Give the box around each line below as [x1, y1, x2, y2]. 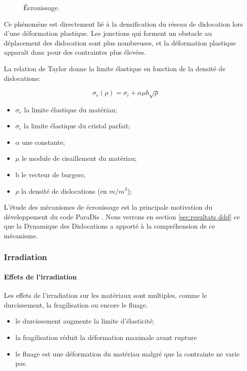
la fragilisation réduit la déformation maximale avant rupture [15, 332, 197, 342]
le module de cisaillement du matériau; [21, 153, 137, 163]
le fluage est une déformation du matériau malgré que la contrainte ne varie [15, 348, 240, 358]
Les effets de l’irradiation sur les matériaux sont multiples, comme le [4, 290, 207, 300]
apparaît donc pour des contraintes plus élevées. [4, 47, 146, 57]
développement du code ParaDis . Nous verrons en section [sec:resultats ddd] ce [4, 211, 240, 221]
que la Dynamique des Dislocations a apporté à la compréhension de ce [4, 221, 215, 231]
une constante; [22, 137, 65, 147]
